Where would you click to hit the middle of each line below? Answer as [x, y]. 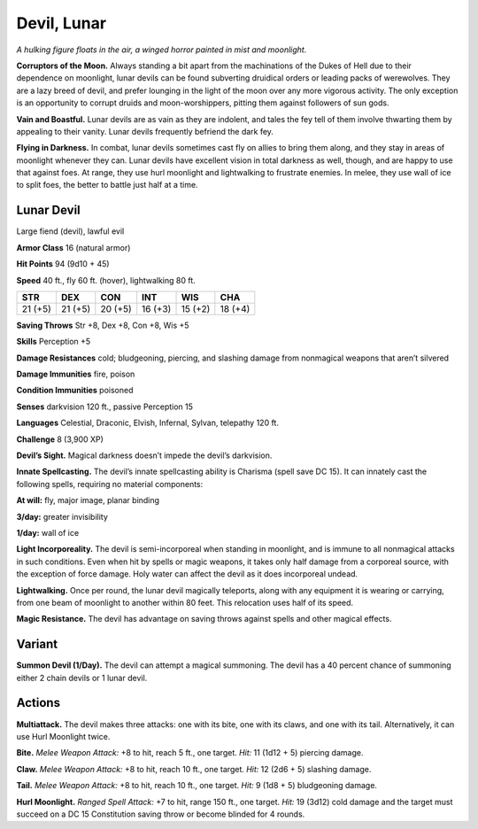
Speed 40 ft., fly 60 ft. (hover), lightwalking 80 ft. [106, 280]
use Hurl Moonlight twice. [63, 736]
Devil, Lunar [61, 23]
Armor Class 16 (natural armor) [73, 247]
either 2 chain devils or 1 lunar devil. [82, 678]
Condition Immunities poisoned [75, 391]
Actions [39, 703]
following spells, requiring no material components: [110, 484]
